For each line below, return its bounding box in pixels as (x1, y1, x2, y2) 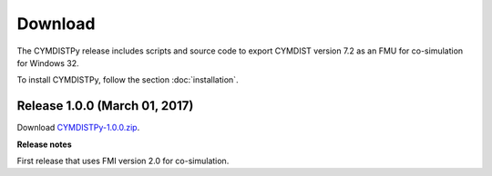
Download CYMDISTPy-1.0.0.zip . (16, 122, 140, 133)
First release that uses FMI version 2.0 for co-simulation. (16, 155, 230, 167)
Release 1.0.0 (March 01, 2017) (16, 98, 194, 113)
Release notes (16, 139, 72, 150)
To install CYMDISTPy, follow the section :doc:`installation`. (16, 74, 239, 85)
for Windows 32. (16, 57, 79, 68)
